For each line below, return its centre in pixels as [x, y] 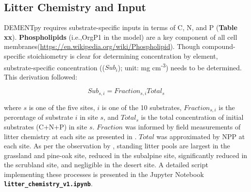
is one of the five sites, [62, 107]
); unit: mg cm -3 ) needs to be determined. [180, 66]
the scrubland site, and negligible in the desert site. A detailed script [106, 165]
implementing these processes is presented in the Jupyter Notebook [104, 174]
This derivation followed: [41, 76]
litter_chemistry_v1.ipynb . [48, 184]
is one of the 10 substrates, [142, 107]
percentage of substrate [39, 117]
